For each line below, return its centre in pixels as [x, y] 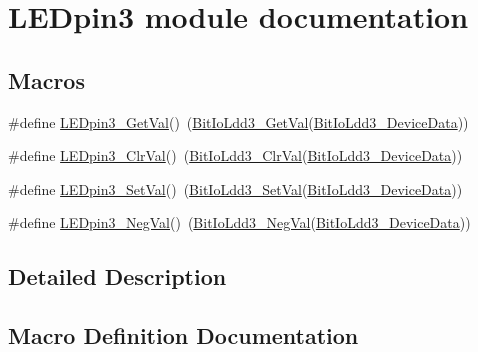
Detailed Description [117, 276]
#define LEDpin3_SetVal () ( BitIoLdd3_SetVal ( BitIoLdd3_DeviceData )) [235, 188]
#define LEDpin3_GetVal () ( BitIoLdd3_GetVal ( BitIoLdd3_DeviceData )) [238, 121]
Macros [46, 79]
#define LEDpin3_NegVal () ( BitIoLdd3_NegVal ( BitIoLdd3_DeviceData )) [239, 222]
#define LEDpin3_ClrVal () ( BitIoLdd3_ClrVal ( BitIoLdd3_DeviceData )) [235, 155]
